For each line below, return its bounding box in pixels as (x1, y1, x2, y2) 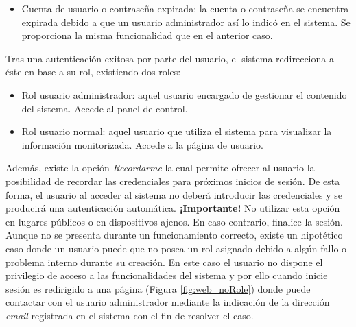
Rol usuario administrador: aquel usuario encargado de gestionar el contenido (21, 87, 347, 101)
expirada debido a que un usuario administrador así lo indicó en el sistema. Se (21, 14, 351, 29)
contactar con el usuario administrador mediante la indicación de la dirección (5, 295, 330, 309)
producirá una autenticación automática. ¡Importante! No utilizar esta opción (5, 201, 340, 215)
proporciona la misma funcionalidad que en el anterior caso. (21, 28, 273, 43)
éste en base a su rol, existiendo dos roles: (5, 64, 181, 79)
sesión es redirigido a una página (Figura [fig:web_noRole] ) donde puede (5, 281, 311, 295)
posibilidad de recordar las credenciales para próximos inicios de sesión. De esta (5, 173, 340, 188)
